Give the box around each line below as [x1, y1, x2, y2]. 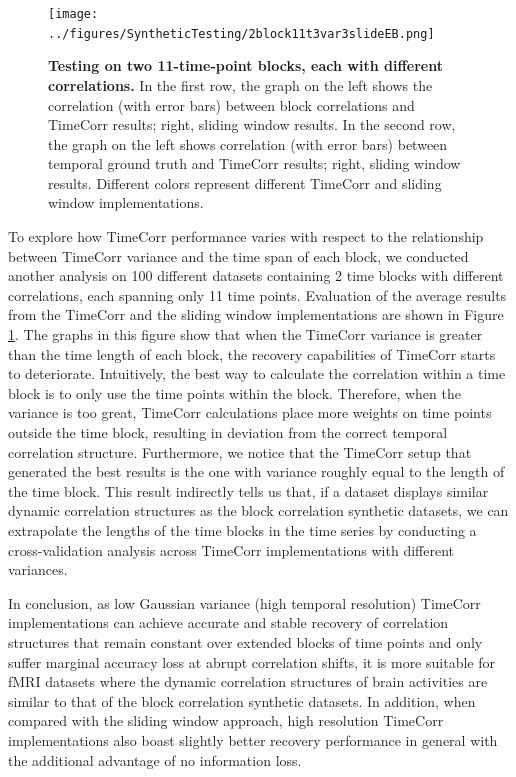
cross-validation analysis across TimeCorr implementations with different [8, 539, 454, 560]
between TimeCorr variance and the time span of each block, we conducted [8, 245, 469, 266]
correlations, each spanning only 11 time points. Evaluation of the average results [8, 284, 507, 305]
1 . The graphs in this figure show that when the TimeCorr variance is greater [8, 324, 483, 345]
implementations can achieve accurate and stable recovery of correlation [8, 612, 449, 633]
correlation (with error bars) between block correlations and [48, 94, 415, 115]
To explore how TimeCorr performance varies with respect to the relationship [8, 226, 484, 247]
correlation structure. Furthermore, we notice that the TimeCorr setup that [8, 441, 472, 462]
